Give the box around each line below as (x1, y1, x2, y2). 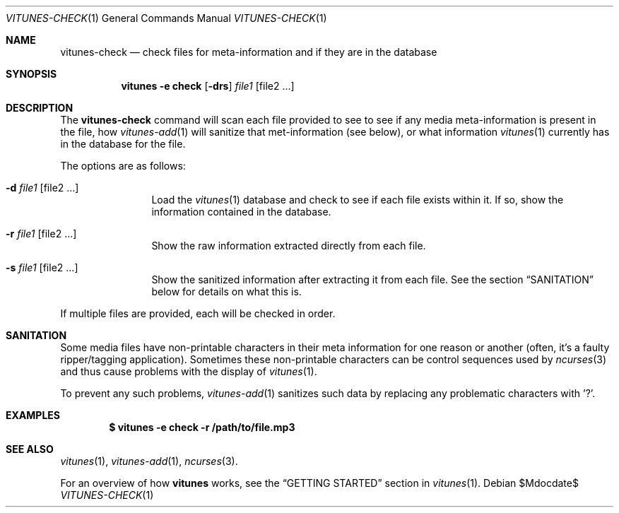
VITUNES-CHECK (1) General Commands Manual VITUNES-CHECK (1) (6, 12, 327, 24)
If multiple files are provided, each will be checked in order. (60, 307, 336, 319)
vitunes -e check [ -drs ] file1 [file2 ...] (121, 80, 295, 92)
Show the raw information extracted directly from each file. (151, 240, 426, 252)
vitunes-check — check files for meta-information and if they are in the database (60, 46, 437, 58)
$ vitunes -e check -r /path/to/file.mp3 (109, 421, 295, 433)
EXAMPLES (6, 409, 60, 421)
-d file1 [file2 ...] (6, 182, 79, 194)
